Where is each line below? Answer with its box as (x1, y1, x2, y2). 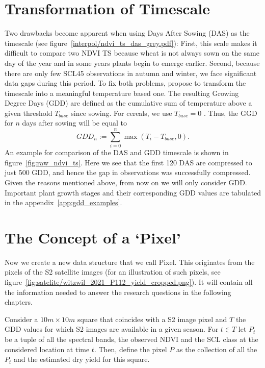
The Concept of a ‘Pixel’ (5, 227, 181, 248)
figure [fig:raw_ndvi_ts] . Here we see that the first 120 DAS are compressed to (5, 157, 252, 167)
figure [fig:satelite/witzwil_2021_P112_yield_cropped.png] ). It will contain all (5, 277, 253, 287)
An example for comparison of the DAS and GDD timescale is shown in (5, 147, 229, 158)
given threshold (5, 107, 52, 118)
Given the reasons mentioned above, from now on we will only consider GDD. (5, 177, 247, 187)
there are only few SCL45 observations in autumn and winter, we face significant (5, 67, 257, 78)
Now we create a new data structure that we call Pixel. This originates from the (5, 256, 255, 267)
